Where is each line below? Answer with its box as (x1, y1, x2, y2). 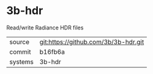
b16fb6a (39, 47, 65, 56)
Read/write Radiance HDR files (6, 24, 84, 31)
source (9, 37, 29, 46)
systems (9, 57, 34, 66)
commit (9, 47, 31, 56)
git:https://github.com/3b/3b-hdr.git (39, 37, 144, 46)
